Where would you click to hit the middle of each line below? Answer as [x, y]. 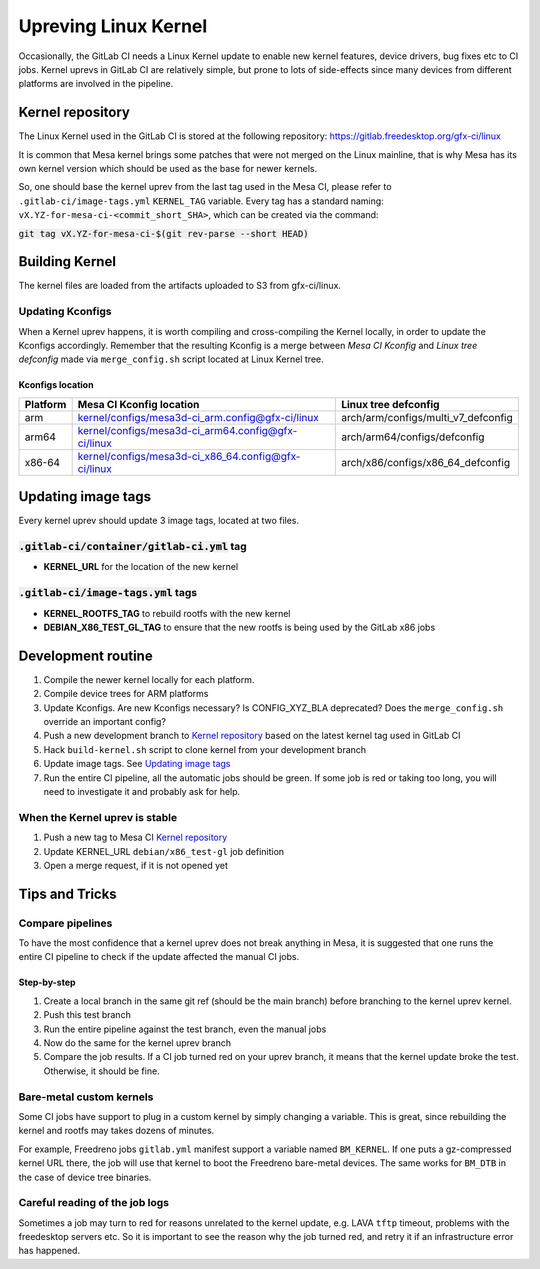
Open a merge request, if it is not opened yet [136, 865]
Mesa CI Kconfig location [138, 404]
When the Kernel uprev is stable [98, 817]
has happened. [49, 1251]
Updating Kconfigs [65, 312]
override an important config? [105, 722]
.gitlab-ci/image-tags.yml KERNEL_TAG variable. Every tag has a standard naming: [201, 201]
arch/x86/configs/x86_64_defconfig [425, 462]
